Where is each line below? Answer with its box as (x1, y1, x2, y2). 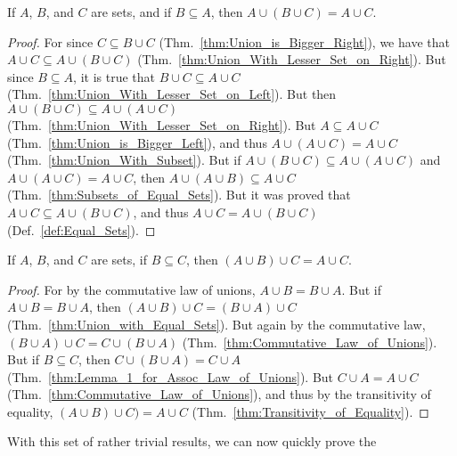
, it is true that (73, 67, 155, 85)
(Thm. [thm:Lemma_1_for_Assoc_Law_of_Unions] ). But (7, 367, 334, 386)
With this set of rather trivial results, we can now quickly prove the (7, 432, 377, 451)
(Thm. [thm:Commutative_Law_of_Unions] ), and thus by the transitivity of (7, 385, 431, 403)
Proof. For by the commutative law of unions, (7, 280, 256, 298)
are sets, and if (91, 3, 172, 20)
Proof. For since (7, 32, 94, 51)
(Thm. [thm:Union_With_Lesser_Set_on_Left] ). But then (7, 85, 337, 103)
